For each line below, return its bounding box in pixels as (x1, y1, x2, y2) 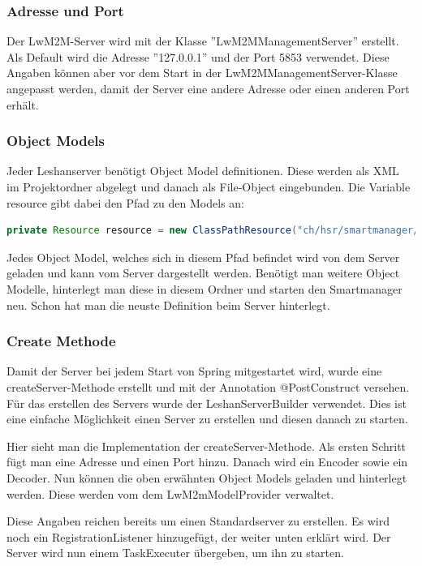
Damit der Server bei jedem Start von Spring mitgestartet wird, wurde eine (6, 362, 382, 379)
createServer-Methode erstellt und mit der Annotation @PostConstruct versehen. (6, 378, 410, 395)
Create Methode (6, 331, 116, 351)
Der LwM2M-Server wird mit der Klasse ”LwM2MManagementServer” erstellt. (6, 32, 399, 49)
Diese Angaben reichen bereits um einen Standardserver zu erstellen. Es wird (6, 512, 390, 530)
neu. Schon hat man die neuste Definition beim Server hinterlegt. (6, 296, 330, 313)
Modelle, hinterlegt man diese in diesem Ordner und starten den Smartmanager (6, 280, 403, 297)
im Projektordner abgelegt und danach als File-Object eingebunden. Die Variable (6, 178, 411, 195)
